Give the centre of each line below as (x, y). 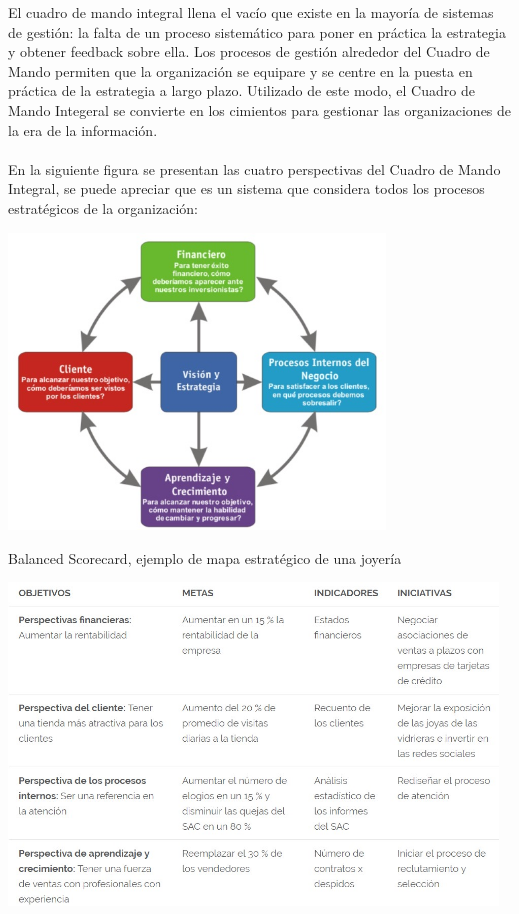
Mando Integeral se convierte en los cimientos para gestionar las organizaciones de (260, 109)
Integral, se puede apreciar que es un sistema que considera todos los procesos (246, 188)
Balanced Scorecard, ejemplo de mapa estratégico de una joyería (205, 557)
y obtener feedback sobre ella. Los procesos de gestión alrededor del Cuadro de (249, 51)
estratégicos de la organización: (103, 207)
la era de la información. (83, 129)
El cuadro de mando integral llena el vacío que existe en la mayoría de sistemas (251, 12)
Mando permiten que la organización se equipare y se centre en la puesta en (240, 70)
